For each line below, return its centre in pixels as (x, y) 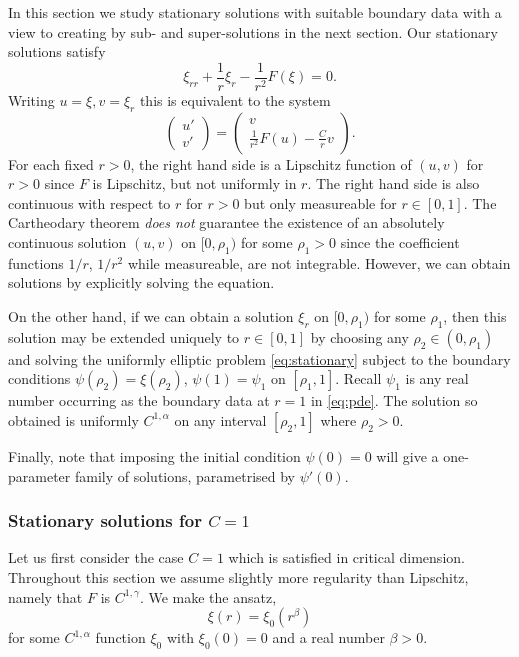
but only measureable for (320, 202)
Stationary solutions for (105, 520)
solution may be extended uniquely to (124, 336)
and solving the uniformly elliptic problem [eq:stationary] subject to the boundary (259, 358)
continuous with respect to (89, 202)
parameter (39, 475)
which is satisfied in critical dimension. (346, 557)
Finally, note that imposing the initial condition (154, 455)
